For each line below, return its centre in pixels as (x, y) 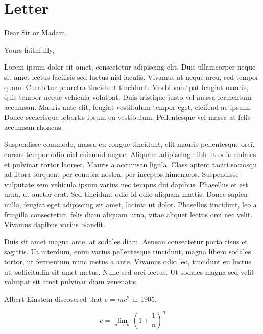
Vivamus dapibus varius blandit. (55, 224)
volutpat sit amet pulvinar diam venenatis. (71, 282)
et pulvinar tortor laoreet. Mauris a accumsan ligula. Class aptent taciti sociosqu (130, 164)
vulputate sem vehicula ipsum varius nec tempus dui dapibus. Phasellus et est (126, 184)
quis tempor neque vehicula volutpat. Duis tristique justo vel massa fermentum (128, 97)
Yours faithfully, (29, 49)
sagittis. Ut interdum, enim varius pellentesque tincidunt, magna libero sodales (128, 251)
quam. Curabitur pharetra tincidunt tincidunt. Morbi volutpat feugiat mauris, (126, 87)
